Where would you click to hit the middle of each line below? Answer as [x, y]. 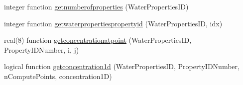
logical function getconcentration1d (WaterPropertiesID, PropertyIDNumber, [122, 66]
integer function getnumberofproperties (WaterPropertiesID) [96, 6]
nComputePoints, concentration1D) [58, 76]
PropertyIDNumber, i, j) [42, 49]
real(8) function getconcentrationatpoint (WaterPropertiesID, [98, 40]
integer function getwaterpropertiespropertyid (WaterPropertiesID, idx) [113, 23]
